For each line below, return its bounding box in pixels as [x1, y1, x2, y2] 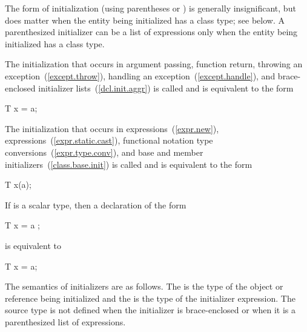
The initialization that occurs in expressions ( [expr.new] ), [5, 122, 219, 134]
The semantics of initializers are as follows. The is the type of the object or [5, 280, 283, 293]
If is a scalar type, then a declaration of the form [5, 198, 187, 211]
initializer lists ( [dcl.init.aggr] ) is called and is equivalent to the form [38, 81, 294, 94]
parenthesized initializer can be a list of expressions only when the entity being [5, 25, 298, 38]
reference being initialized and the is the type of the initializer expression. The [5, 291, 295, 304]
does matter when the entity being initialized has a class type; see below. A [5, 13, 285, 26]
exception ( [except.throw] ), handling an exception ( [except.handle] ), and [5, 69, 276, 82]
